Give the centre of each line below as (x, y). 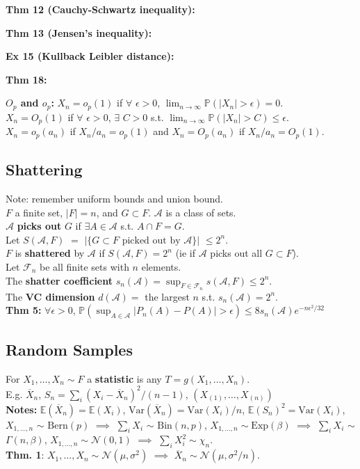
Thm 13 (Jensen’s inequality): (79, 32)
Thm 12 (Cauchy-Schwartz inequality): (100, 9)
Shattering (44, 169)
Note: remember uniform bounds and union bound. (114, 198)
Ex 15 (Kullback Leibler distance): (90, 56)
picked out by (151, 240)
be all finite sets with (84, 266)
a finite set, (39, 212)
